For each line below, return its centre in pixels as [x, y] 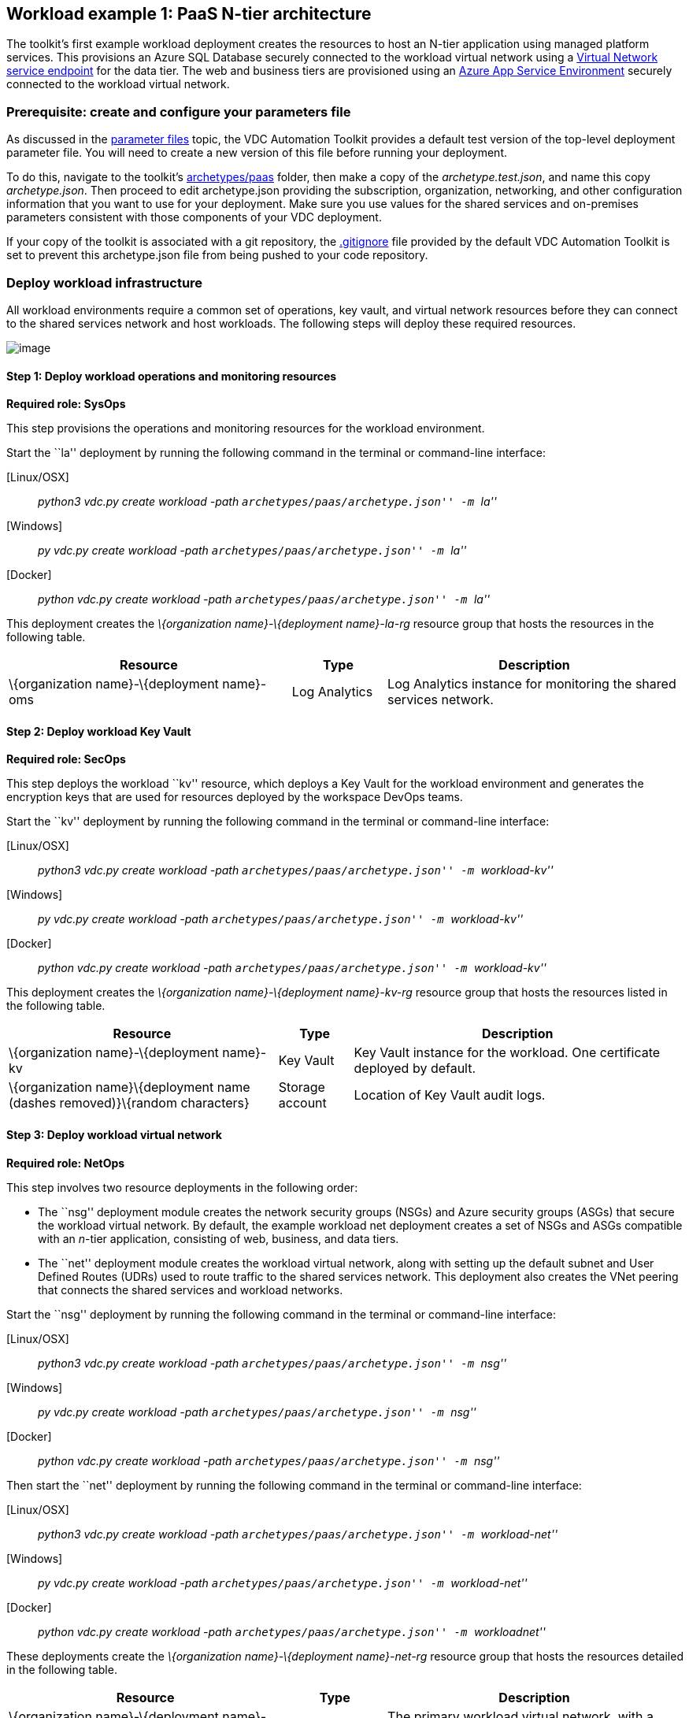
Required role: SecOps [66, 759]
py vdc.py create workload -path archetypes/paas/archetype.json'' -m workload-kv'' [281, 919]
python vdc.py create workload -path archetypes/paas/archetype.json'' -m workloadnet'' [292, 1631]
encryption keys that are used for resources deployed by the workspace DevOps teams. [235, 797]
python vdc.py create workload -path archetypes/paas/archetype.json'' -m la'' [264, 599]
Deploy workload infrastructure [105, 282]
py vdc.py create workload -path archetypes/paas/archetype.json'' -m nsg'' [257, 1412]
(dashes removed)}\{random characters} [129, 1103]
